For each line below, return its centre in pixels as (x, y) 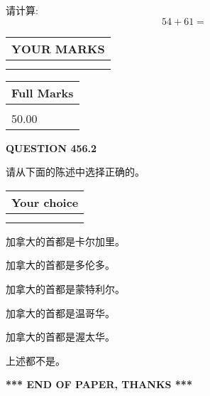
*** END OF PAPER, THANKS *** (99, 384)
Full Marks (43, 92)
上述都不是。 (35, 360)
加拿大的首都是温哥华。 (60, 312)
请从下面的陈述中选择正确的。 (75, 172)
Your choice (45, 202)
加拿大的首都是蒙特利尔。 (65, 288)
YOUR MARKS (58, 48)
